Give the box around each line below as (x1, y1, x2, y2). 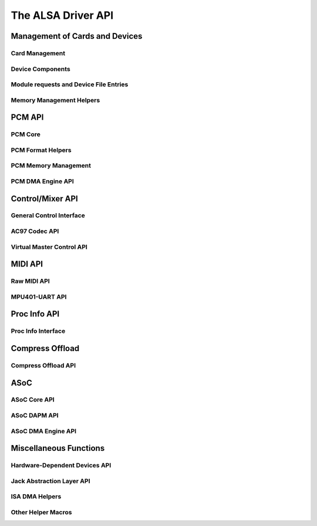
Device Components (11, 65, 70, 73)
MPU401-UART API (11, 292, 67, 301)
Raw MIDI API (11, 277, 50, 285)
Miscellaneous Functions (11, 443, 105, 453)
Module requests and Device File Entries (11, 80, 129, 89)
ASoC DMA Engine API (11, 427, 76, 435)
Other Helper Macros (11, 508, 72, 516)
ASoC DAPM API (11, 412, 59, 420)
